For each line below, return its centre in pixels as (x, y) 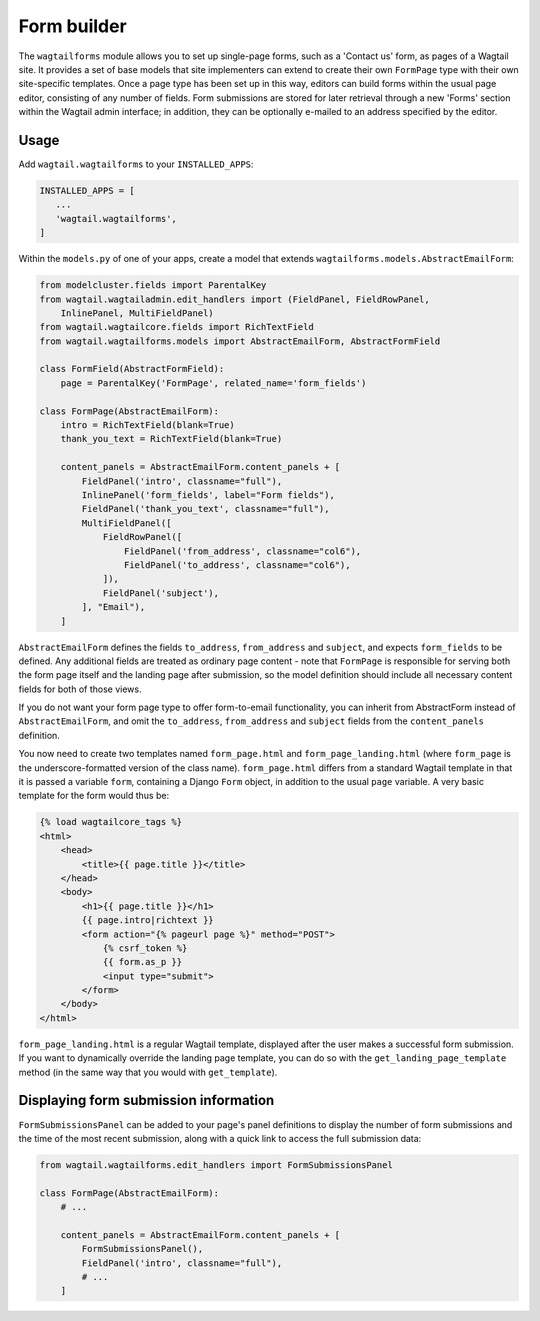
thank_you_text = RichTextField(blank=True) (171, 439)
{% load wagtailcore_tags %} (111, 822)
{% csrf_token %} (145, 948)
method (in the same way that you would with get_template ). (148, 1072)
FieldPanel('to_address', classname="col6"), (237, 564)
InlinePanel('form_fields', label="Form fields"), (208, 495)
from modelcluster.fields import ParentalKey (153, 285)
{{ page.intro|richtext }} (147, 920)
